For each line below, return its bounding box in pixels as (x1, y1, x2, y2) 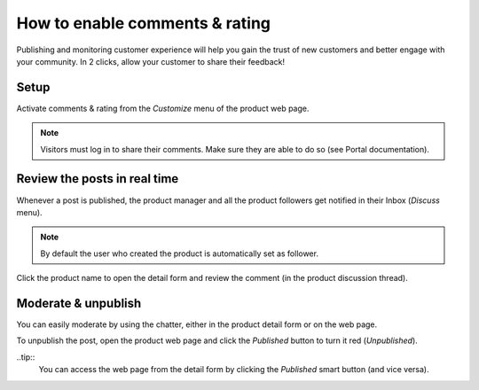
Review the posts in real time (16, 171, 179, 186)
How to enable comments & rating (16, 13, 271, 33)
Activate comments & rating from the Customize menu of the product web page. (16, 103, 310, 113)
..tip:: (16, 351, 35, 363)
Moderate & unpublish (16, 295, 142, 310)
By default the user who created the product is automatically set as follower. (40, 248, 319, 259)
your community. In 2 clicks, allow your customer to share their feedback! (16, 56, 286, 66)
